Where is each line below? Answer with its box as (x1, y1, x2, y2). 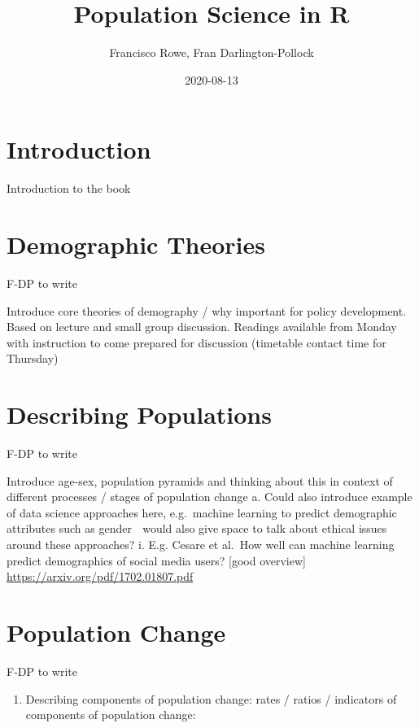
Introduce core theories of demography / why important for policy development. (7, 302, 407, 319)
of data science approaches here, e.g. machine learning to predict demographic (7, 503, 397, 521)
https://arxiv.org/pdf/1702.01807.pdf (7, 568, 194, 585)
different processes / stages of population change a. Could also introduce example (7, 488, 412, 505)
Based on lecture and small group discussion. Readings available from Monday (7, 318, 397, 335)
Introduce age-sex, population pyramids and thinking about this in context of (7, 472, 393, 489)
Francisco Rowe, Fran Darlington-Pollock (109, 44, 314, 61)
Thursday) (7, 350, 59, 367)
